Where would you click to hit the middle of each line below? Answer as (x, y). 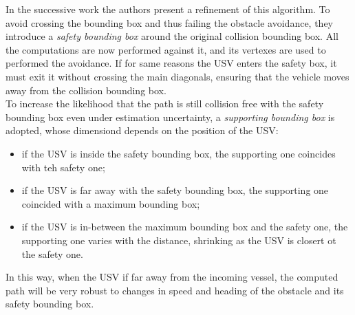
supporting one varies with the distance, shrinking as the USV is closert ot (179, 240)
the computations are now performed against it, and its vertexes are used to (166, 49)
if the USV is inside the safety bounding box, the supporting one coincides (179, 153)
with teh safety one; (63, 167)
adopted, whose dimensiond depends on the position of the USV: (142, 130)
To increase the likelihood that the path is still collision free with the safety (165, 104)
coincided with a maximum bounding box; (111, 203)
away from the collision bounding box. (86, 90)
